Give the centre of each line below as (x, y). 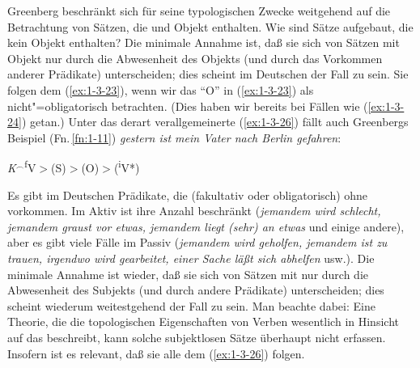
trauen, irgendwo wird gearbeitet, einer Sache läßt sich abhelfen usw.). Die (191, 258)
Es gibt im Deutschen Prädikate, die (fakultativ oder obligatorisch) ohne (188, 195)
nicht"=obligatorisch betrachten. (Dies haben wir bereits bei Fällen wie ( (188, 106)
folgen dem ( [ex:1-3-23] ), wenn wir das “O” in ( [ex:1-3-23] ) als (161, 89)
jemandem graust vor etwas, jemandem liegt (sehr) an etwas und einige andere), (206, 226)
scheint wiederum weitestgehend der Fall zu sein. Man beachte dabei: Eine (191, 305)
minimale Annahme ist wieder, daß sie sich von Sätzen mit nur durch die (188, 274)
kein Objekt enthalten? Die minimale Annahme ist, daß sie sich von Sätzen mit (204, 42)
